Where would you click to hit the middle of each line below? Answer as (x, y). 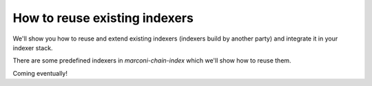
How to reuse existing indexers (103, 18)
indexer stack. (33, 47)
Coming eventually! (40, 73)
